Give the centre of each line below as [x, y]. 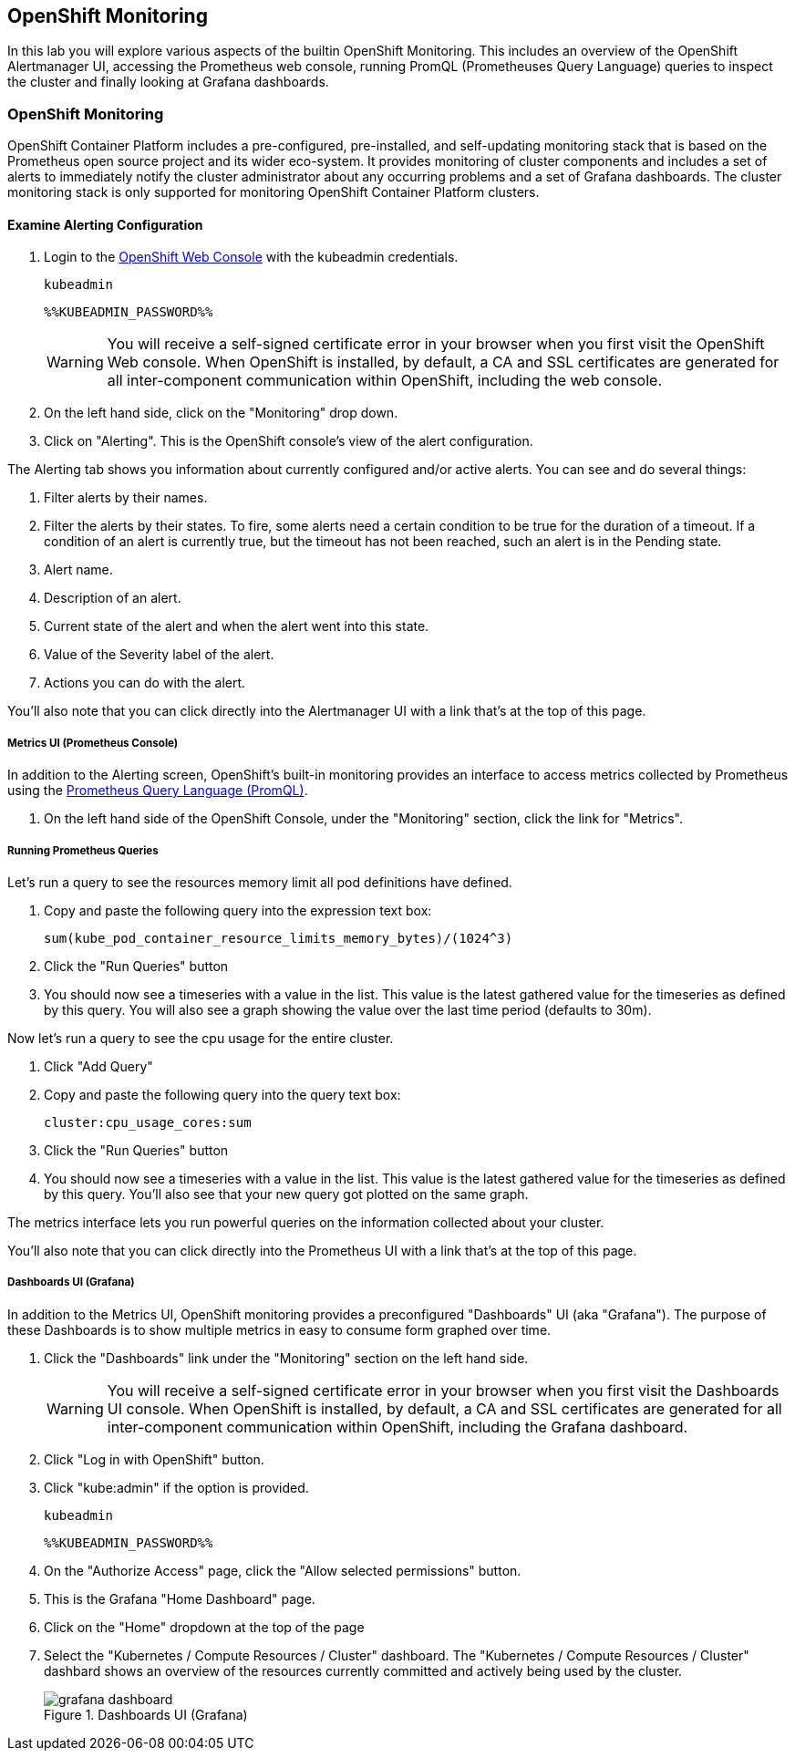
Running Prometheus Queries [83, 850]
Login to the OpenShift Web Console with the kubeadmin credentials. [251, 257]
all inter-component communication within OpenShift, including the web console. [384, 381]
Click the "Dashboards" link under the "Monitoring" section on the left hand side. [286, 1358]
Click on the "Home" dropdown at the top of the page [204, 1627]
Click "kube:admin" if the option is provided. [176, 1487]
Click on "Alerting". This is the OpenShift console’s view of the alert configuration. [289, 441]
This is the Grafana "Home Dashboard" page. [180, 1598]
